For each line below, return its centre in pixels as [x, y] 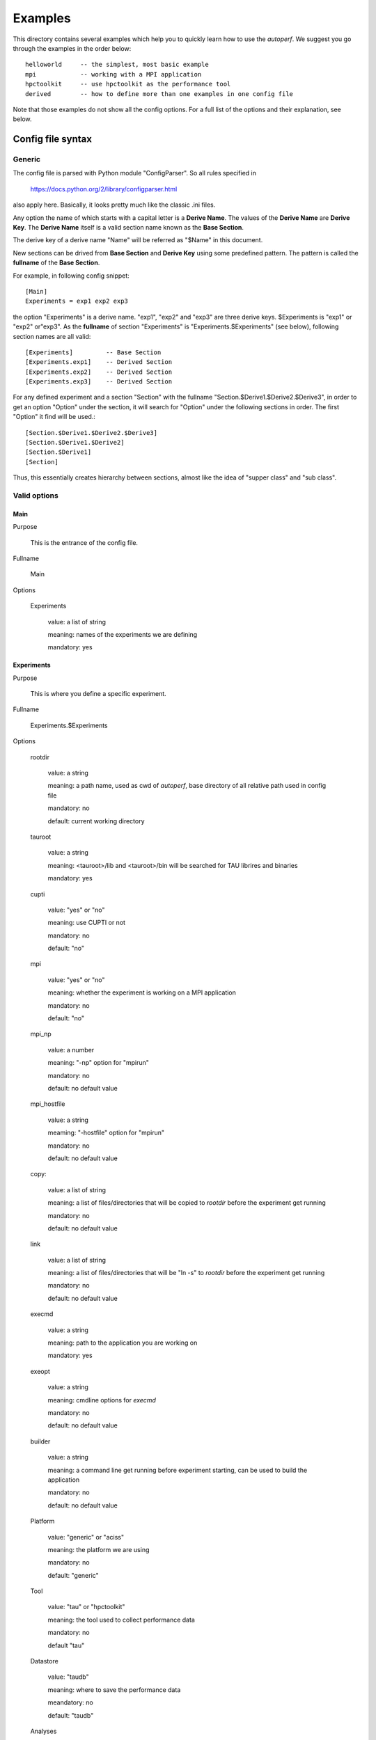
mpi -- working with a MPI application [113, 74]
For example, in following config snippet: [71, 276]
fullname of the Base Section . [56, 263]
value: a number [71, 1050]
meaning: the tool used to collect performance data [121, 1620]
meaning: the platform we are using [99, 1549]
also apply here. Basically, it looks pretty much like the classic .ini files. [114, 205]
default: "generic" [73, 1575]
